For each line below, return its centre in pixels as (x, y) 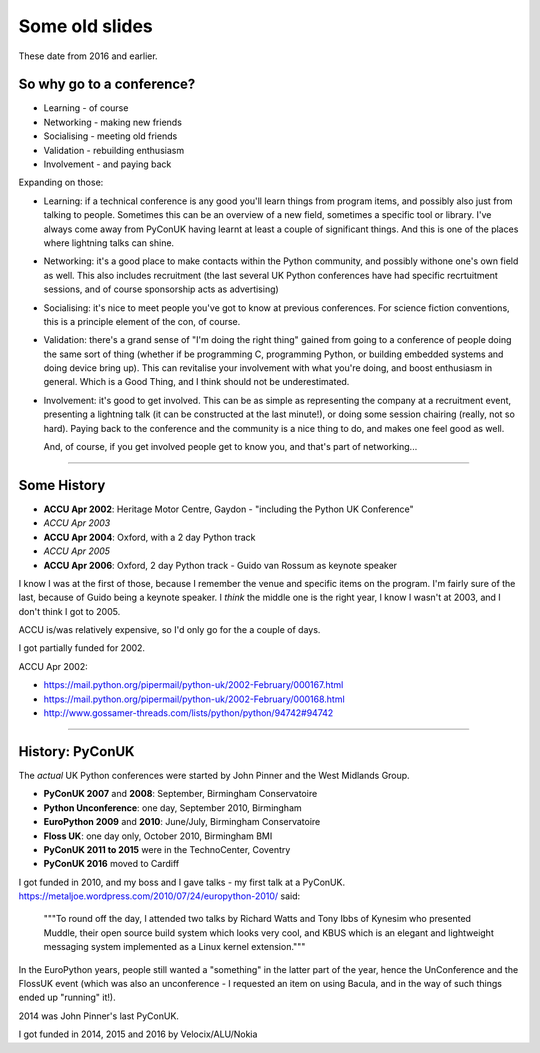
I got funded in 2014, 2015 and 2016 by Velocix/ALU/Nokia (138, 1034)
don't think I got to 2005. (69, 611)
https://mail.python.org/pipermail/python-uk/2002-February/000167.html (193, 685)
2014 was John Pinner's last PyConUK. (99, 1016)
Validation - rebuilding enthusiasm (114, 150)
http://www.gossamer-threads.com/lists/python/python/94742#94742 (188, 713)
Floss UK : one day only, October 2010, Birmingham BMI (158, 836)
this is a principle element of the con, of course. (142, 321)
